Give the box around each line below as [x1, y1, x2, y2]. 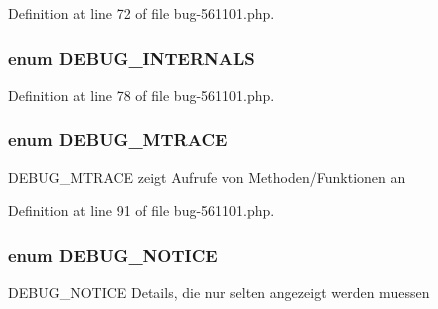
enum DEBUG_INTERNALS [8, 45, 255, 70]
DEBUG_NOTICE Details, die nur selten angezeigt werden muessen [8, 282, 430, 303]
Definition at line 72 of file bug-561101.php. [8, 3, 275, 23]
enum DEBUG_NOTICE [8, 242, 218, 267]
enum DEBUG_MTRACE [8, 127, 228, 152]
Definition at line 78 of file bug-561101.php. [8, 84, 275, 105]
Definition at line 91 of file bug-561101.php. [8, 200, 275, 221]
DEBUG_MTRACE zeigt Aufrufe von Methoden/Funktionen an [8, 166, 406, 187]
